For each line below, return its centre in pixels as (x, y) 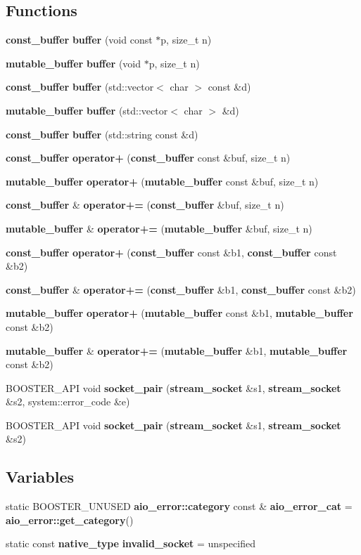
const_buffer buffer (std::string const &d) (102, 134)
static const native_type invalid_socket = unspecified (131, 543)
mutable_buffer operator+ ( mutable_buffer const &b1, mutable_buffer (179, 313)
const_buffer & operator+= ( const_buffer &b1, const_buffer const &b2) (181, 289)
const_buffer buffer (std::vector (80, 87)
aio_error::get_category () (70, 520)
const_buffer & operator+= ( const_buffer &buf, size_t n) (145, 205)
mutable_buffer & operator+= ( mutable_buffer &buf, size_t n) (159, 228)
